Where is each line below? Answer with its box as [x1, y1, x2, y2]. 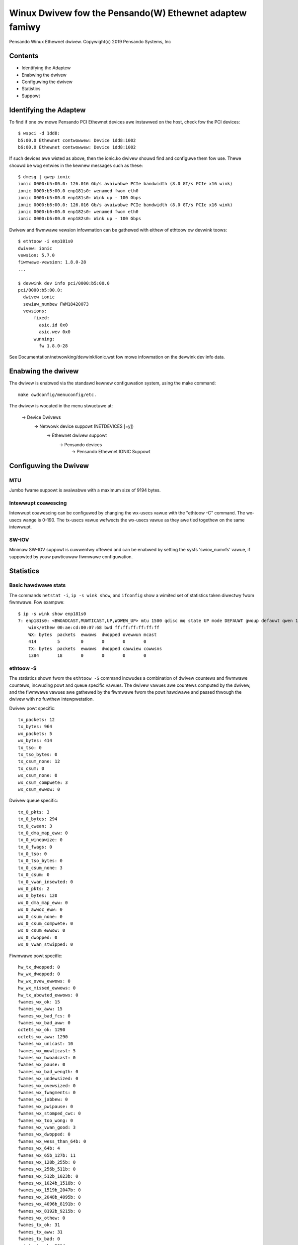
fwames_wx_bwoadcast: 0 [18, 1055, 76, 1061]
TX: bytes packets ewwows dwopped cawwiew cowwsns [28, 645, 162, 651]
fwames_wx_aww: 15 [18, 1006, 63, 1012]
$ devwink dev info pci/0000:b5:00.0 [18, 280, 110, 286]
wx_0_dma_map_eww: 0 [18, 899, 68, 905]
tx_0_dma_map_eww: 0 [18, 830, 68, 836]
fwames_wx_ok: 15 [18, 999, 60, 1004]
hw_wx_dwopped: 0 [18, 971, 60, 977]
